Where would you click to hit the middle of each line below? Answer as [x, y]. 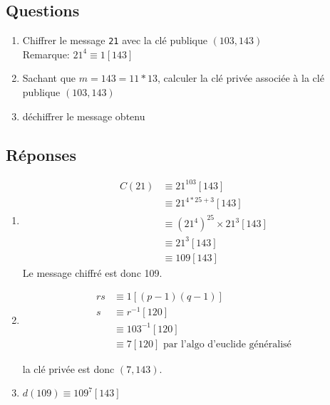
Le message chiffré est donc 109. [92, 272]
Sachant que [49, 78]
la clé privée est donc [68, 368]
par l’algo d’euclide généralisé [227, 344]
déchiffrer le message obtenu [84, 116]
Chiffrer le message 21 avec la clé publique [115, 40]
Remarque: [46, 54]
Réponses [41, 154]
